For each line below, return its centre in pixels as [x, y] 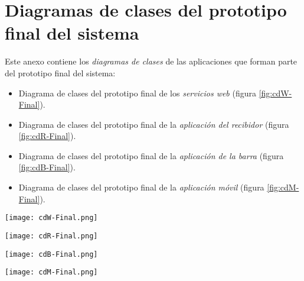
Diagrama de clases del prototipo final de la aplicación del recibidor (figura [154, 124]
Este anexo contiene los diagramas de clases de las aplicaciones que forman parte [151, 61]
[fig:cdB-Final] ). [47, 167]
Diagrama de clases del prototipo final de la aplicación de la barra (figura [151, 155]
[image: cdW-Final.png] [51, 218]
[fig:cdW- [275, 93]
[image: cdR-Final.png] [51, 236]
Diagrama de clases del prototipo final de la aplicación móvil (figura [141, 187]
